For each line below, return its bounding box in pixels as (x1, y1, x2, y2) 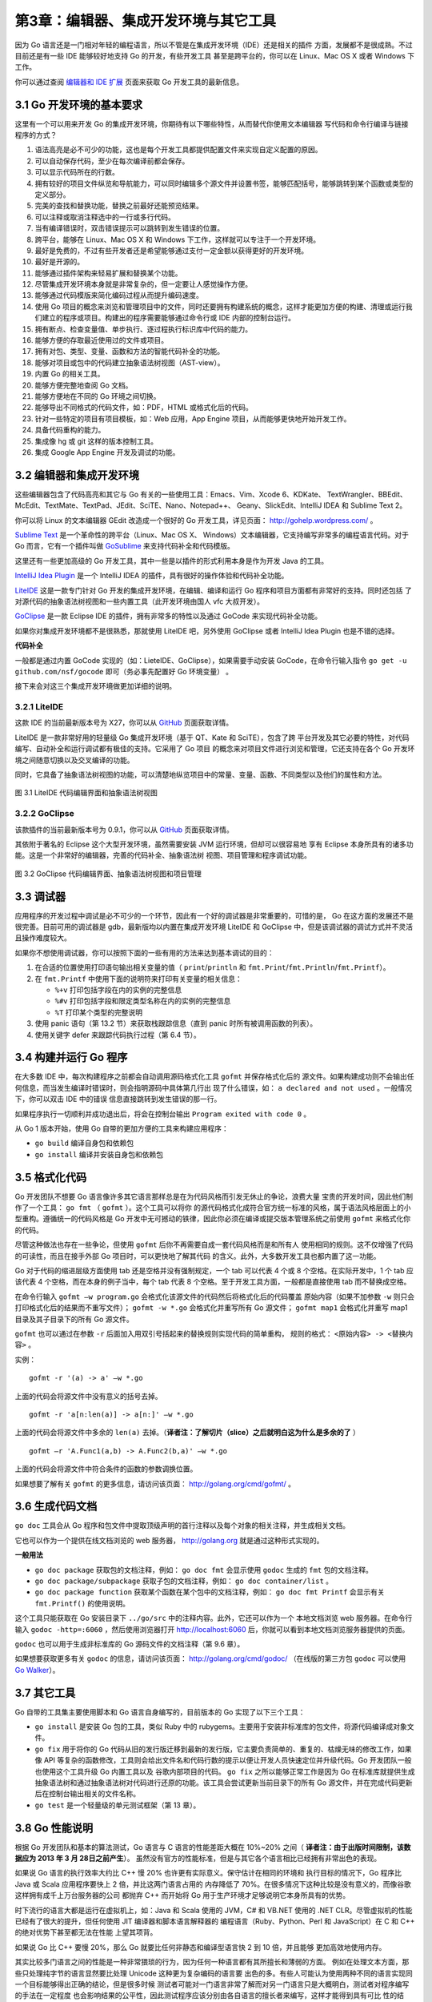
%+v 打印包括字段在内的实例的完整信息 (54, 985, 182, 995)
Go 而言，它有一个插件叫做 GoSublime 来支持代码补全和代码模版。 (14, 541, 235, 551)
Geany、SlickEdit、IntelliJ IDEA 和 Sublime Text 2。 (236, 500, 407, 510)
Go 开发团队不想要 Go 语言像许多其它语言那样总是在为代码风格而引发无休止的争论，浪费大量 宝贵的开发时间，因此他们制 (14, 1192, 414, 1201)
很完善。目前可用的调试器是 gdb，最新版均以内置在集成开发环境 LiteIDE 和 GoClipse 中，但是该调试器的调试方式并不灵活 (14, 922, 414, 932)
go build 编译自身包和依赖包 (34, 1138, 134, 1148)
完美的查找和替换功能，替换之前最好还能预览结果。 (34, 201, 203, 211)
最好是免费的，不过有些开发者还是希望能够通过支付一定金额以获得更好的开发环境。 (34, 245, 308, 255)
